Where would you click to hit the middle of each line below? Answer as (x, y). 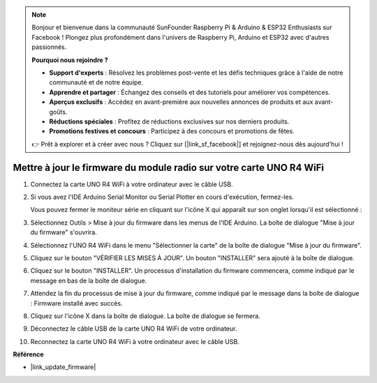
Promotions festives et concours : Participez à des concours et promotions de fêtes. (172, 131)
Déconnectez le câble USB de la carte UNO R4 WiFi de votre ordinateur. (134, 329)
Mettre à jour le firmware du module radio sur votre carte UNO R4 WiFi (169, 167)
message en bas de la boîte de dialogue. (89, 280)
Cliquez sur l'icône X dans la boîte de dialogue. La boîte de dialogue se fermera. (146, 316)
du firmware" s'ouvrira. (64, 232)
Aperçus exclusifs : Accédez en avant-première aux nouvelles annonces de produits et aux (181, 102)
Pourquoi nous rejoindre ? (70, 60)
